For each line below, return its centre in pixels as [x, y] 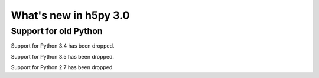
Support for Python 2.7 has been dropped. [63, 67]
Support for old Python [57, 31]
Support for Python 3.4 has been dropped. [63, 46]
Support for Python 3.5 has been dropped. [63, 56]
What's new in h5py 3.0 [70, 15]
